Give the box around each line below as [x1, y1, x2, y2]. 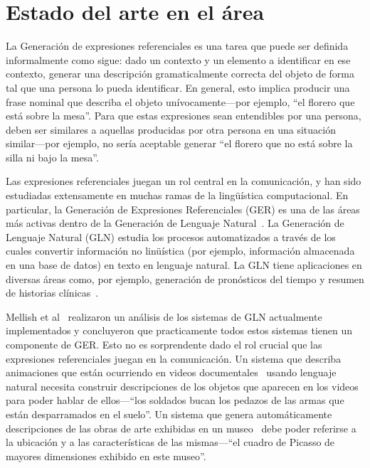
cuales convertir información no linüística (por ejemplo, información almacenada [6, 243, 355, 258]
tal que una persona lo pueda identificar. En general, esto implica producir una [6, 80, 350, 95]
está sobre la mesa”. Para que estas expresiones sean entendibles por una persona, [6, 108, 361, 123]
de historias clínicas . [6, 285, 99, 300]
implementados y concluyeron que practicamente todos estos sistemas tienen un [6, 323, 353, 338]
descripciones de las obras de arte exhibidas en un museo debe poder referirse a [6, 420, 356, 435]
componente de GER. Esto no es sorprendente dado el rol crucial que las [6, 337, 322, 351]
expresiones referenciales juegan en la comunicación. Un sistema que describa [6, 351, 342, 366]
